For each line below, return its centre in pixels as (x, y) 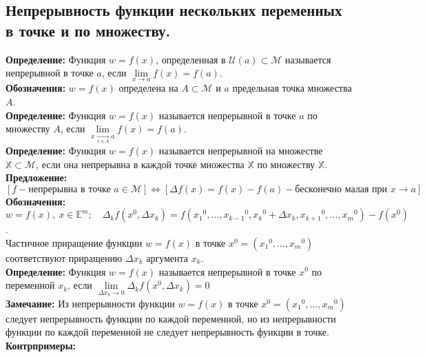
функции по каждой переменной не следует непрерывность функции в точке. (167, 332)
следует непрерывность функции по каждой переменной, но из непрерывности (171, 318)
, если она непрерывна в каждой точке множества (140, 164)
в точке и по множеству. (88, 30)
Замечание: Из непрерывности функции (90, 303)
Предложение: (37, 177)
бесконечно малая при (341, 189)
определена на (148, 88)
